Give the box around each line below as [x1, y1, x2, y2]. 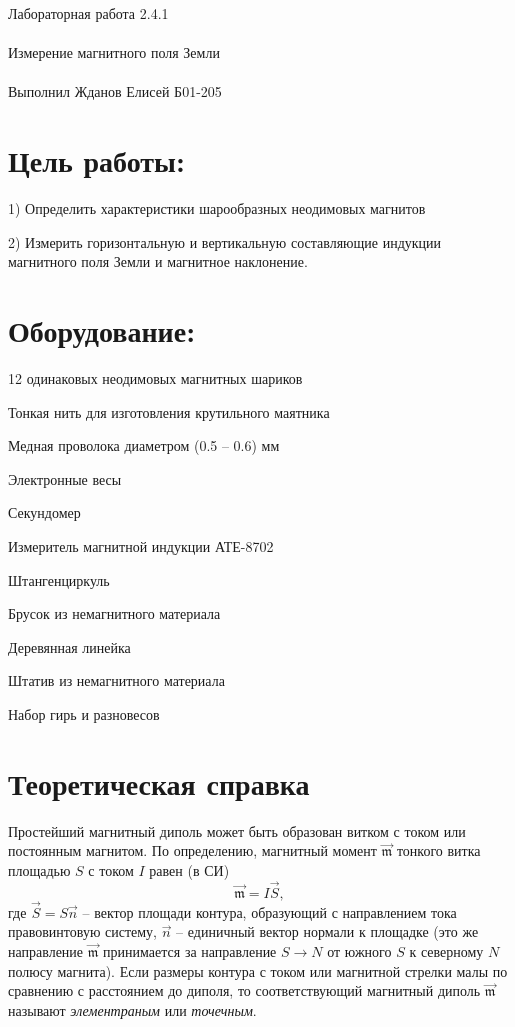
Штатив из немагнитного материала [8, 670, 225, 691]
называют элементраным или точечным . [8, 999, 257, 1020]
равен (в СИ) [149, 859, 230, 880]
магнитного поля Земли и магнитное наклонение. [8, 251, 308, 272]
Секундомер [8, 502, 81, 523]
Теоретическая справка [8, 762, 310, 803]
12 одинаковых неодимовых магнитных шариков [8, 368, 303, 388]
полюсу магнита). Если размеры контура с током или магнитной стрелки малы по [8, 960, 508, 981]
